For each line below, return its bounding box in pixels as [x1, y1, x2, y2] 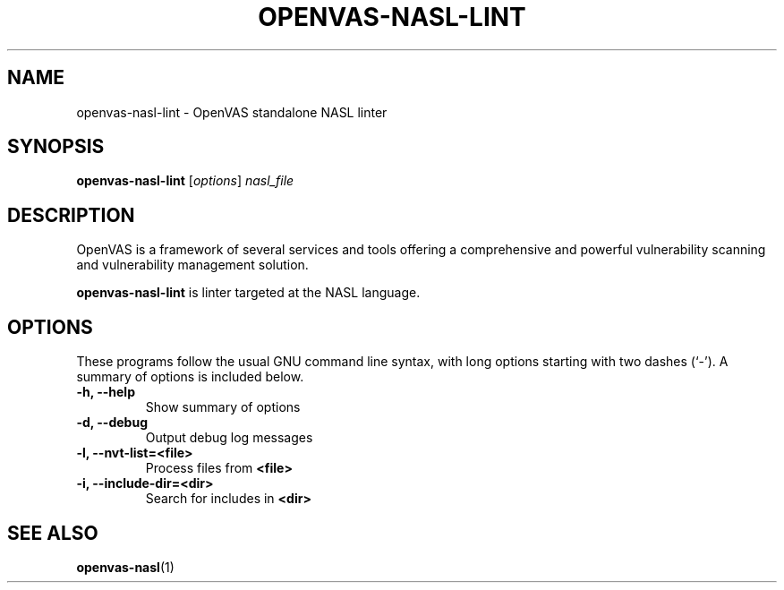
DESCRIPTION [7, 203, 135, 227]
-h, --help [76, 384, 135, 400]
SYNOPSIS [7, 135, 105, 158]
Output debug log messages [145, 430, 313, 446]
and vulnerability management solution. [76, 257, 309, 273]
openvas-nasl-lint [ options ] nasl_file [76, 173, 294, 189]
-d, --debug [76, 415, 148, 431]
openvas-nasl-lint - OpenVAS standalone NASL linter [76, 104, 388, 120]
